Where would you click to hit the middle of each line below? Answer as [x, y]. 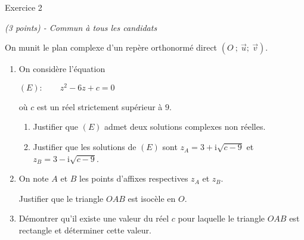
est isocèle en [152, 198]
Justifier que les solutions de [85, 147]
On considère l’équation [62, 69]
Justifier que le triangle [61, 198]
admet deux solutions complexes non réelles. [185, 127]
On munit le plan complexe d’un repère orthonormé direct [111, 47]
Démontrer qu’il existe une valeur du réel [94, 218]
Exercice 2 [24, 7]
